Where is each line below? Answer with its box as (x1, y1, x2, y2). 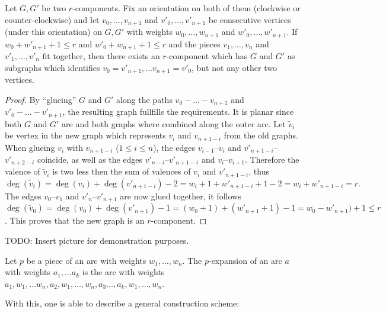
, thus (248, 165, 269, 178)
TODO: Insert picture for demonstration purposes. (5, 234, 189, 246)
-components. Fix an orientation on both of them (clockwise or (72, 2, 301, 14)
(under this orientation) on (5, 25, 102, 38)
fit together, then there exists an (42, 49, 160, 62)
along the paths (116, 93, 173, 105)
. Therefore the (245, 153, 299, 165)
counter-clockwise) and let (5, 13, 100, 25)
